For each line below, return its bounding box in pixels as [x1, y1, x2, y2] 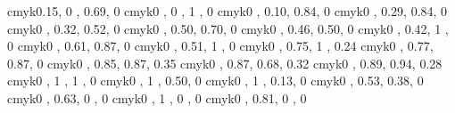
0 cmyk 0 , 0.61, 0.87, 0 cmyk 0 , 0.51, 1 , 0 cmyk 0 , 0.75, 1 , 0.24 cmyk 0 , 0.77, [7, 36, 434, 55]
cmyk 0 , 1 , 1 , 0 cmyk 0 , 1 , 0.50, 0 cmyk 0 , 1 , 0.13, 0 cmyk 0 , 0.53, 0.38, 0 [7, 71, 424, 90]
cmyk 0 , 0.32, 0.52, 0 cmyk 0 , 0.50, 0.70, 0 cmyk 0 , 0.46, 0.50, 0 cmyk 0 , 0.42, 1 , [7, 19, 449, 37]
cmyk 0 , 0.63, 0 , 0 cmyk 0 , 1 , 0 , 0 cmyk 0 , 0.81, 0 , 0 [7, 88, 307, 107]
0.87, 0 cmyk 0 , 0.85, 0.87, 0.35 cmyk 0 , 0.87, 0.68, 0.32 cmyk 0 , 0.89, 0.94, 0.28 [7, 53, 443, 72]
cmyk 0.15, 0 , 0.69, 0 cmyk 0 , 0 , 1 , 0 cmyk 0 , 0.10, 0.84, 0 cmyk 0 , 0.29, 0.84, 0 [7, 2, 448, 20]
